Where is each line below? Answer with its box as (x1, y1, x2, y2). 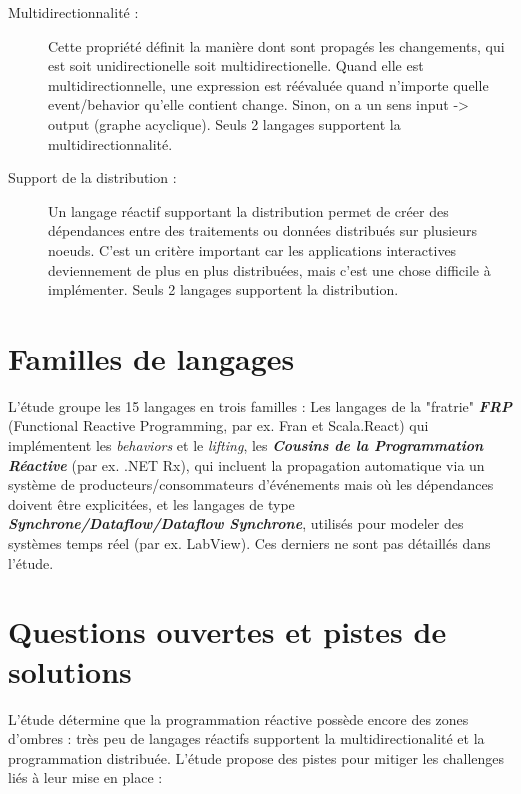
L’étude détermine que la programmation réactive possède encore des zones (8, 708, 469, 729)
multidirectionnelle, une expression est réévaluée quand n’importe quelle (48, 74, 489, 95)
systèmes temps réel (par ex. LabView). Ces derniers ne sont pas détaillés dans (8, 533, 491, 553)
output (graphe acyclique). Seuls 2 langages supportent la (48, 113, 401, 134)
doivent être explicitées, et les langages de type (8, 493, 295, 514)
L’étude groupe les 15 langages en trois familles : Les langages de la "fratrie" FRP (8, 395, 512, 416)
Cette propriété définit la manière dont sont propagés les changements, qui (48, 35, 505, 56)
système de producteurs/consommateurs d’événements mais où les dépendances (8, 474, 494, 495)
